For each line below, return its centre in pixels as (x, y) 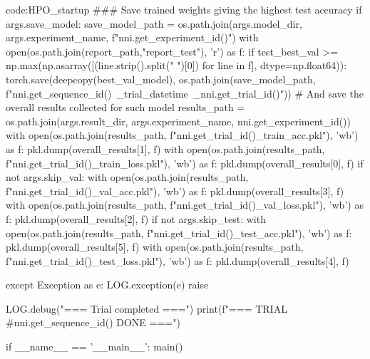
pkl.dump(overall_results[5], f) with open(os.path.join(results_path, (155, 247)
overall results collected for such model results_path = (125, 107)
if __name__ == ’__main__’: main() (94, 347)
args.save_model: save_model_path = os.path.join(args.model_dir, (154, 23)
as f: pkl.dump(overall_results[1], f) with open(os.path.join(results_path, (165, 149)
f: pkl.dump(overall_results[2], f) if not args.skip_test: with (136, 218)
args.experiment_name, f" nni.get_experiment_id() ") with (132, 37)
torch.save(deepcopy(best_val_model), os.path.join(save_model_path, (161, 79)
